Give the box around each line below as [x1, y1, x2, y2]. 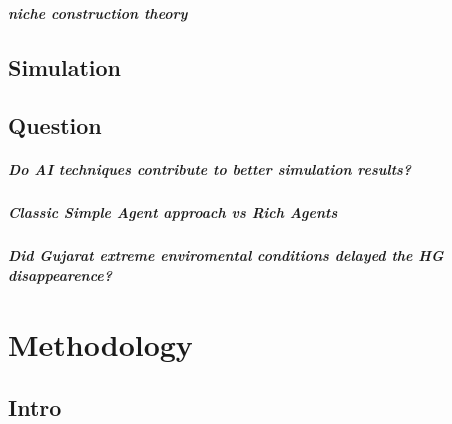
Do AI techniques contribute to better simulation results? [8, 159, 412, 180]
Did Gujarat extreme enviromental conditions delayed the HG [8, 245, 444, 266]
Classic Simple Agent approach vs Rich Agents [8, 202, 338, 223]
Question [8, 110, 102, 141]
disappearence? [8, 264, 113, 285]
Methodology [8, 323, 193, 364]
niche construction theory [8, 2, 188, 23]
